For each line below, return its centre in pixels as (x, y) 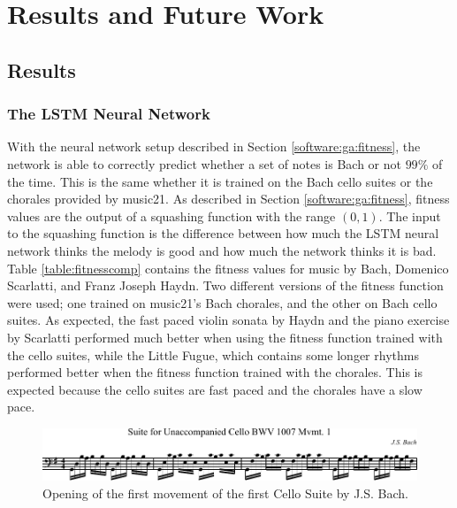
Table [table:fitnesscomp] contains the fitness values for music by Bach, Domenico (228, 268)
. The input (410, 216)
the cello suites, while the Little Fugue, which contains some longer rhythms (213, 354)
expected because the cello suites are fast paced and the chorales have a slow (215, 389)
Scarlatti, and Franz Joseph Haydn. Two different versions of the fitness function (225, 285)
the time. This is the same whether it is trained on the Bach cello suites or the (220, 181)
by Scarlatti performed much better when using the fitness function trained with (225, 337)
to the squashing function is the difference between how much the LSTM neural (223, 233)
